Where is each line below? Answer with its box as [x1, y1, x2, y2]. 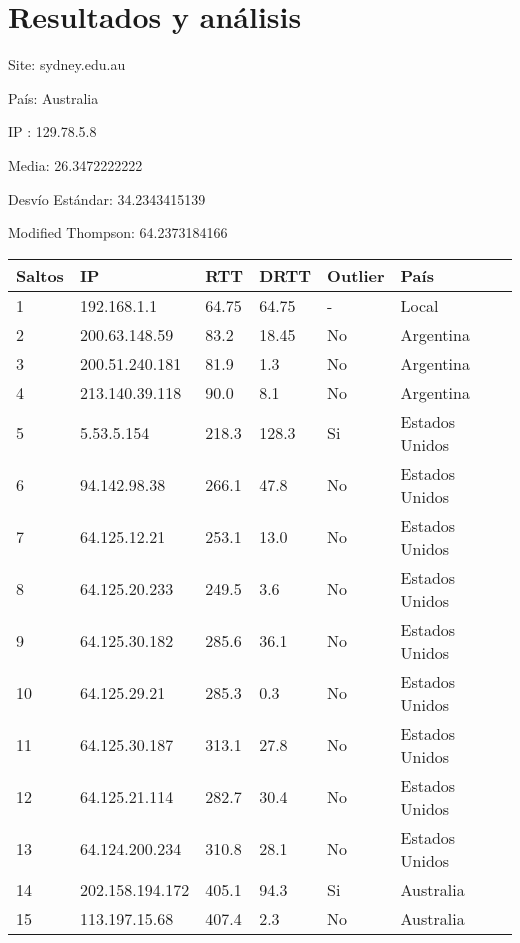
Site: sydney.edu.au [8, 54, 126, 75]
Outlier [327, 263, 385, 287]
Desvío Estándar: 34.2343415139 [8, 188, 206, 209]
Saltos [16, 263, 64, 287]
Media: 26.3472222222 [8, 154, 143, 175]
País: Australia [8, 87, 99, 108]
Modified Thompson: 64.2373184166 [8, 222, 228, 243]
